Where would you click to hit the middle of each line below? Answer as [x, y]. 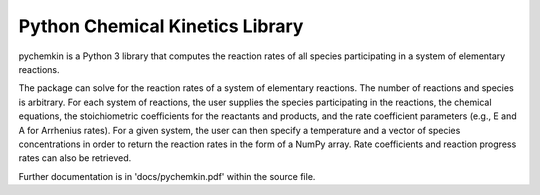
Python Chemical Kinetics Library [161, 26]
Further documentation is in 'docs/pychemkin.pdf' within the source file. [167, 176]
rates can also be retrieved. [75, 158]
